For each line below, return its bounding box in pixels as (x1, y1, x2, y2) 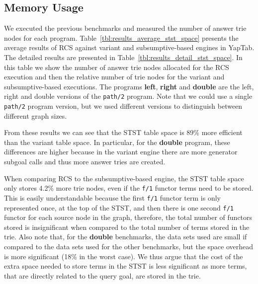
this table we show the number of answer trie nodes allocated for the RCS (4, 62, 229, 72)
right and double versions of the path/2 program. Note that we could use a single (4, 91, 253, 101)
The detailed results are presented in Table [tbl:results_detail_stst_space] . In (4, 52, 243, 62)
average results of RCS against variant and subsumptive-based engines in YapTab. (4, 42, 255, 53)
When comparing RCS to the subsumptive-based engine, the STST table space (4, 173, 244, 183)
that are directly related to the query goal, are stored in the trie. (4, 270, 201, 281)
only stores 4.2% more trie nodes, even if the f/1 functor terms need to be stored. (4, 183, 254, 193)
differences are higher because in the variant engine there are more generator (4, 146, 238, 157)
